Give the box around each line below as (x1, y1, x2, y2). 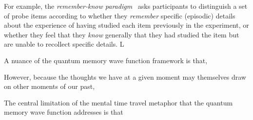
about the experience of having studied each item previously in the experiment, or (4, 20, 249, 30)
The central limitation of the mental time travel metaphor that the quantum (4, 97, 233, 107)
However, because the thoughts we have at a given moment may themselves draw (4, 71, 246, 82)
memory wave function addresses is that (4, 107, 123, 117)
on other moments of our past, (4, 81, 95, 91)
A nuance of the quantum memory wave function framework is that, (4, 55, 208, 65)
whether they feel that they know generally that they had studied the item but (4, 29, 239, 39)
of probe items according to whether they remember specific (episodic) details (4, 10, 235, 20)
